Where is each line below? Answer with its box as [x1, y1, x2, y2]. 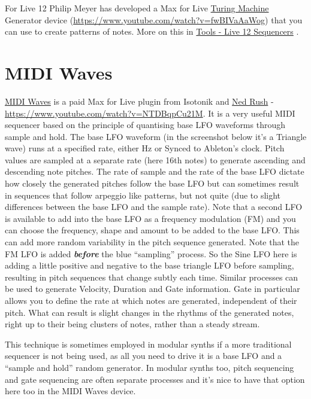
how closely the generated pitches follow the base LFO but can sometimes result [5, 177, 300, 190]
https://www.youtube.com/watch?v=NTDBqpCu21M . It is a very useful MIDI [5, 106, 295, 119]
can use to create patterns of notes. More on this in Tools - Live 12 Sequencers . [5, 25, 299, 38]
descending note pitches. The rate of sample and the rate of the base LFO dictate [5, 165, 304, 178]
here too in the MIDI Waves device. [5, 385, 136, 397]
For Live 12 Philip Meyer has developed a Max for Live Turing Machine [5, 2, 269, 14]
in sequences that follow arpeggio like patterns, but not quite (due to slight [5, 188, 281, 201]
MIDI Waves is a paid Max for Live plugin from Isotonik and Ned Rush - [5, 95, 274, 107]
